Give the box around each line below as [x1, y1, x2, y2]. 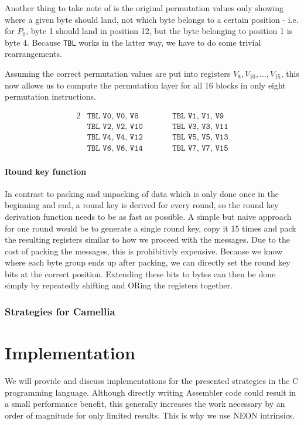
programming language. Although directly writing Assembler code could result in [5, 386, 296, 398]
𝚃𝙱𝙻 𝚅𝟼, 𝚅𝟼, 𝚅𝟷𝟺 [87, 144, 143, 152]
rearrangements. [5, 47, 62, 60]
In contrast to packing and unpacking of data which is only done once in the [5, 187, 279, 199]
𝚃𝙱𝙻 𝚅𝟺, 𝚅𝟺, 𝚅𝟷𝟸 [87, 132, 143, 141]
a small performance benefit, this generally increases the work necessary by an [5, 397, 285, 410]
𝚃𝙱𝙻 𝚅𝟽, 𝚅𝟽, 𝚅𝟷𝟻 [172, 144, 228, 152]
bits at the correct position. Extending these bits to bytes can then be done [5, 267, 276, 280]
